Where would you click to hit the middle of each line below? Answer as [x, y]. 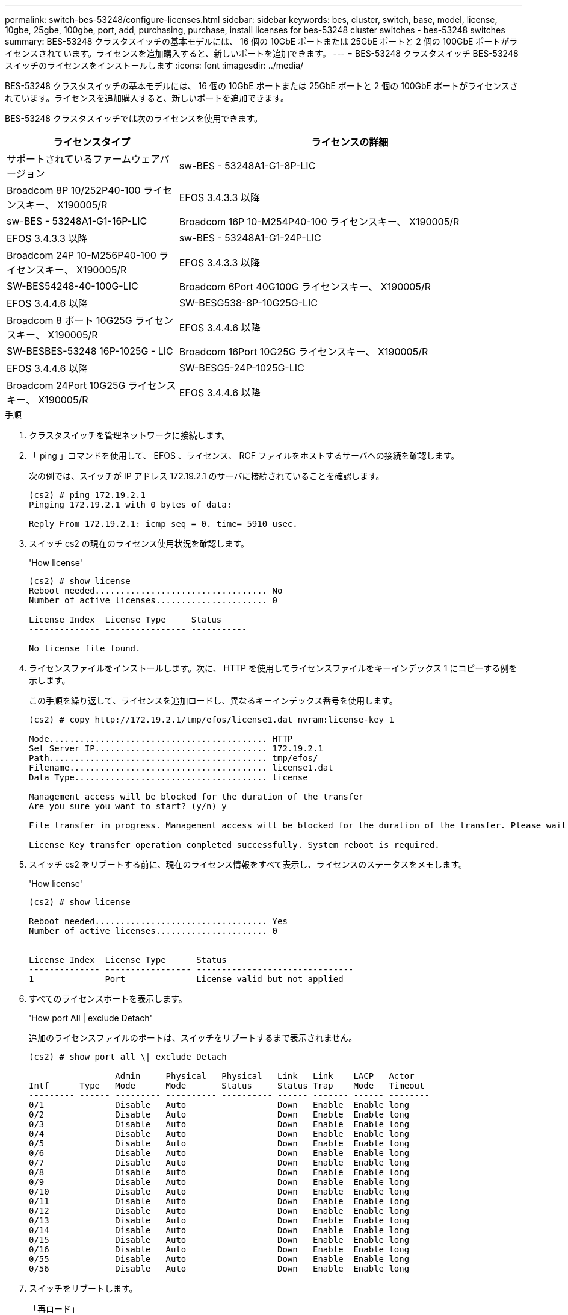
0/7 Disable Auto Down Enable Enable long [219, 1163]
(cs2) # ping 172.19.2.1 [87, 495]
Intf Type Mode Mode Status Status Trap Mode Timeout [227, 1086]
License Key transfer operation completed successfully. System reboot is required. [234, 845]
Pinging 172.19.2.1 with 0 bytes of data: [131, 505]
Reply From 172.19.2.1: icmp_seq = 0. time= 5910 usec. [163, 524]
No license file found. [85, 648]
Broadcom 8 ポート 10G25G [69, 320]
